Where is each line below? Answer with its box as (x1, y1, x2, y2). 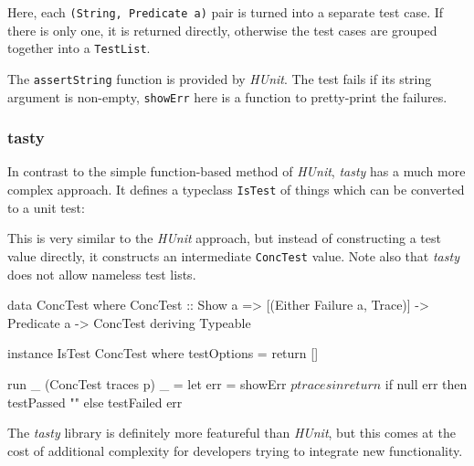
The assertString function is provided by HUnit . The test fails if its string (7, 69, 432, 88)
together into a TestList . (7, 38, 151, 58)
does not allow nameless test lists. (7, 264, 196, 283)
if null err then (384, 374, 468, 393)
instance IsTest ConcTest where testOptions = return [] (7, 344, 319, 363)
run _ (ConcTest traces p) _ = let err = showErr (7, 374, 287, 393)
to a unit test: (7, 197, 85, 217)
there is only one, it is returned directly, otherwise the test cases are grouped (7, 20, 437, 39)
